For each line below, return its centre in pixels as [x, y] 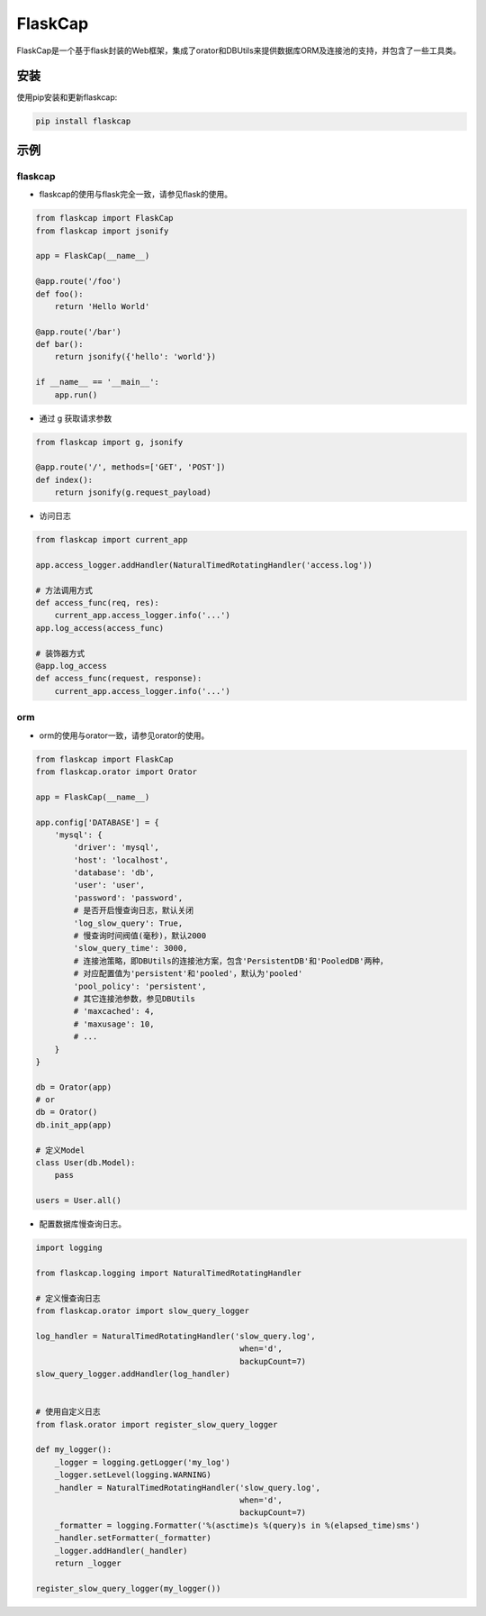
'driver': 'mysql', [116, 848]
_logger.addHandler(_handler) [121, 1551]
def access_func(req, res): [97, 603]
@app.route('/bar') [78, 332]
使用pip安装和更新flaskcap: [67, 97]
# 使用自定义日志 [68, 1412]
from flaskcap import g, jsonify [109, 442]
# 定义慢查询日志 [68, 1298]
